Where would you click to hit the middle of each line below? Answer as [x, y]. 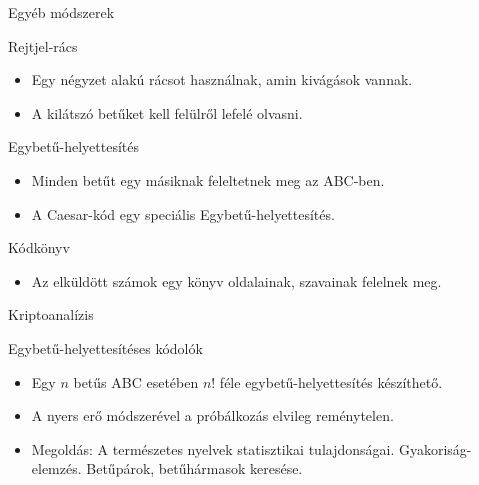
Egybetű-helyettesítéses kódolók [105, 347]
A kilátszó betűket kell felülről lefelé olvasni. [167, 112]
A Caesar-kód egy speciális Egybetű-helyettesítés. [183, 213]
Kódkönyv [39, 247]
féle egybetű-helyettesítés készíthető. [331, 381]
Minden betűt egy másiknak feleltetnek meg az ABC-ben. [208, 179]
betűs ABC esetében [136, 381]
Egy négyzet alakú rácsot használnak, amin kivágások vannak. [222, 79]
